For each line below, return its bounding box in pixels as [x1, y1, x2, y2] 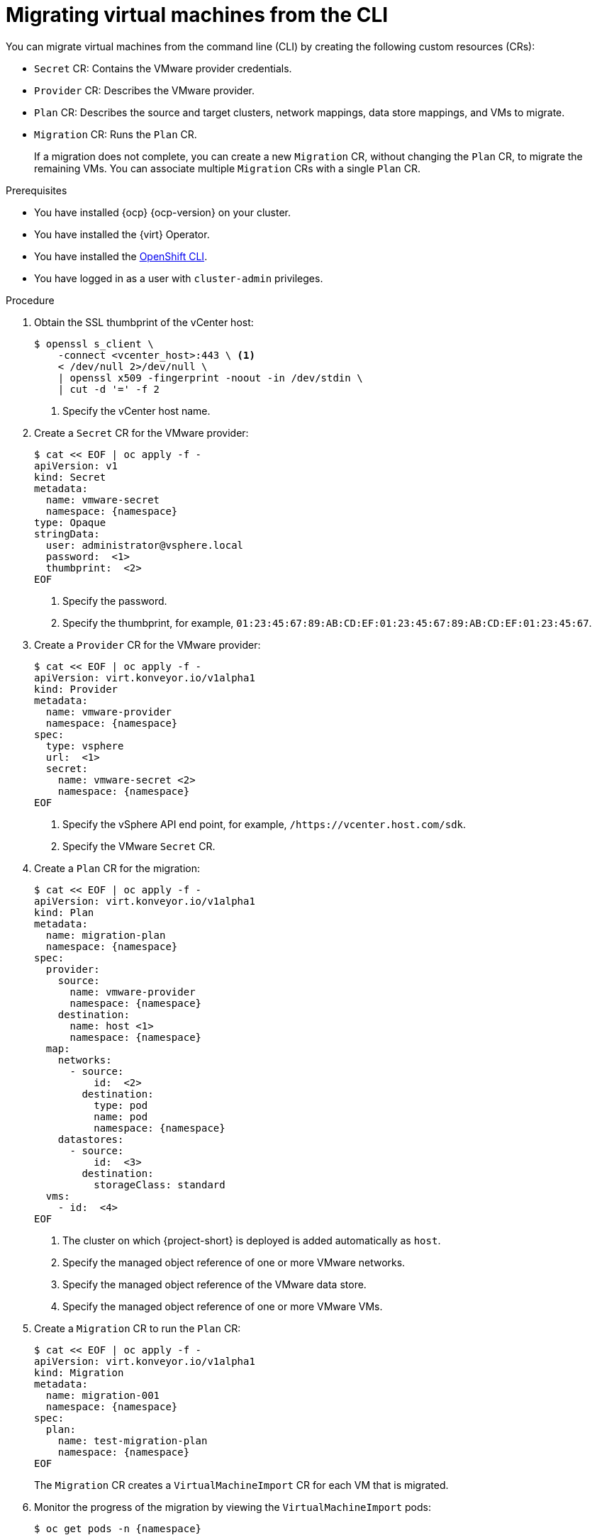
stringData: [34, 528, 100, 540]
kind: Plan [34, 906, 94, 918]
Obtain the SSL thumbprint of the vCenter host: [34, 316, 254, 328]
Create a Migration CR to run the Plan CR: [34, 1322, 241, 1334]
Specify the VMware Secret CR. [62, 839, 216, 852]
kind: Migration [34, 1366, 124, 1378]
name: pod [94, 1110, 148, 1122]
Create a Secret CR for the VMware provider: [34, 426, 249, 439]
